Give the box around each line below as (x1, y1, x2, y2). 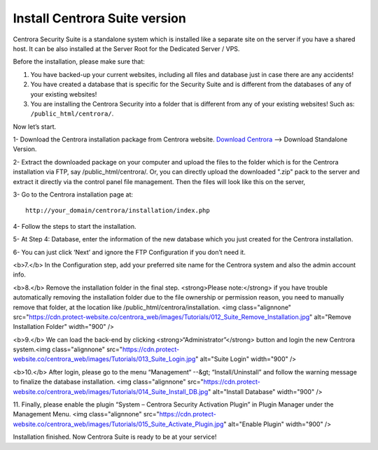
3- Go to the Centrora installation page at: (13, 190, 133, 199)
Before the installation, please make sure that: (13, 57, 145, 66)
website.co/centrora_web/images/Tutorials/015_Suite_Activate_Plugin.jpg (13, 420, 224, 428)
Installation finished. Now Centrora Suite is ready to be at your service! (13, 433, 217, 441)
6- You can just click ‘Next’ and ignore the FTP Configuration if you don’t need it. (13, 248, 246, 256)
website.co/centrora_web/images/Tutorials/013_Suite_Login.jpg (13, 355, 196, 363)
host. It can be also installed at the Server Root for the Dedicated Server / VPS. (13, 44, 240, 52)
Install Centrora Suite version (13, 10, 187, 26)
